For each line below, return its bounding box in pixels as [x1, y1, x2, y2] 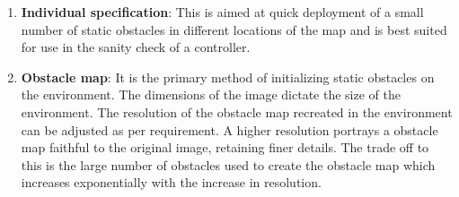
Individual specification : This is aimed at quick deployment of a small [21, 3, 424, 21]
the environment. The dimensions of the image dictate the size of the [21, 85, 401, 104]
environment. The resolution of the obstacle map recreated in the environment [21, 102, 453, 121]
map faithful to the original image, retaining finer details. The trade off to [21, 138, 429, 157]
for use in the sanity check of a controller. [21, 38, 251, 56]
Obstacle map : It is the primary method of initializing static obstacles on [21, 67, 435, 86]
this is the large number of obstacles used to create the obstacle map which [21, 155, 436, 174]
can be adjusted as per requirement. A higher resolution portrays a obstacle [21, 120, 438, 139]
